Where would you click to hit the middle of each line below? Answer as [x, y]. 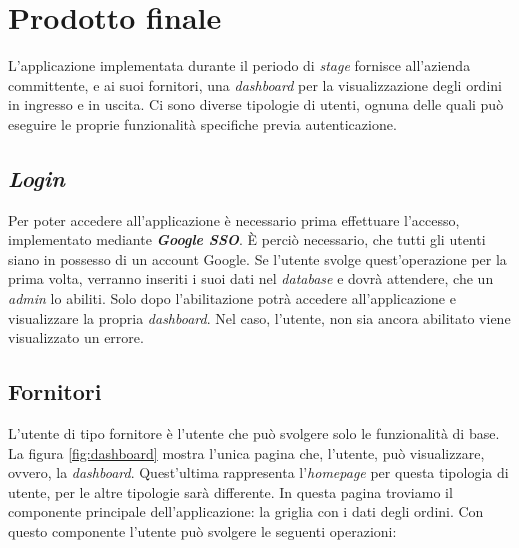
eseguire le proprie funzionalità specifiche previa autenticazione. [202, 123]
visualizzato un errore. [76, 337]
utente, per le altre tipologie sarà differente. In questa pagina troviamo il [230, 491]
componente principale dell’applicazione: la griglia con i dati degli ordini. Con [246, 511]
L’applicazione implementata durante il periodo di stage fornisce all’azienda [239, 65]
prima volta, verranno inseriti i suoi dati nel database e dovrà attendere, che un [251, 278]
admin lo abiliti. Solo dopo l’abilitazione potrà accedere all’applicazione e [232, 298]
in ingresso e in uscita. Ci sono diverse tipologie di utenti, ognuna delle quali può [256, 104]
